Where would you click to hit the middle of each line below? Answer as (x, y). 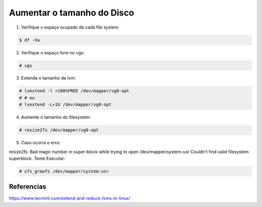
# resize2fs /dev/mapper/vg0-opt (59, 130)
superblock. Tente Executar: (37, 158)
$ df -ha (30, 40)
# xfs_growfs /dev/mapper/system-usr (64, 171)
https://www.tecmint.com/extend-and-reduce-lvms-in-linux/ (70, 198)
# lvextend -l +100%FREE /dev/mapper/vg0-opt (74, 91)
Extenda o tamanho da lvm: (49, 78)
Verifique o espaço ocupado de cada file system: (70, 27)
